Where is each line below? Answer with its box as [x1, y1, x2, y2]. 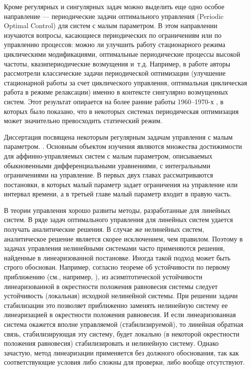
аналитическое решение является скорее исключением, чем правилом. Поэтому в [4, 233, 243, 243]
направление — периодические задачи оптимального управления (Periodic [4, 11, 224, 21]
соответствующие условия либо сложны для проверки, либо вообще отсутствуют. [4, 357, 245, 367]
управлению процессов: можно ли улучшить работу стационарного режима [4, 39, 225, 49]
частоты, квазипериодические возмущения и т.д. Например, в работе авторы [4, 58, 231, 68]
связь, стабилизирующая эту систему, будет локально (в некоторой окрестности [4, 328, 240, 338]
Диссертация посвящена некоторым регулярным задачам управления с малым [4, 131, 233, 142]
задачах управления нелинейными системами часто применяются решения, [4, 243, 225, 253]
